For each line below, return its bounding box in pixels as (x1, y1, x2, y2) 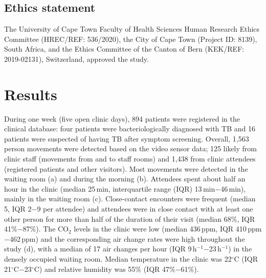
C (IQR (234, 253, 258, 264)
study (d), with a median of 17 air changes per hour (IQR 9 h (4, 243, 197, 254)
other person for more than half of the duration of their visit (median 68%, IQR (4, 213, 255, 224)
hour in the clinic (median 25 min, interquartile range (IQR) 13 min (4, 183, 215, 194)
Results (4, 83, 57, 104)
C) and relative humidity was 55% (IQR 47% (34, 263, 175, 274)
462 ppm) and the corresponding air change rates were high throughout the (9, 233, 245, 244)
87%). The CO (23, 223, 69, 234)
